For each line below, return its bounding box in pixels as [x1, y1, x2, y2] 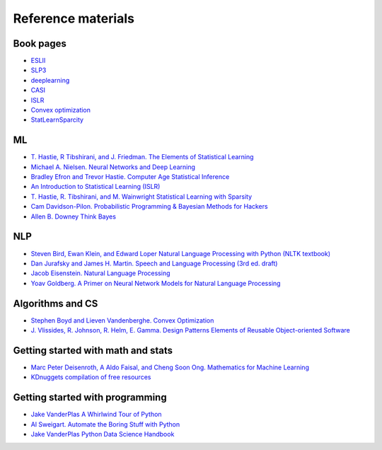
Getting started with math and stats [13, 344, 173, 357]
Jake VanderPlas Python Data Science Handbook [30, 430, 175, 439]
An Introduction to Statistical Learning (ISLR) [30, 183, 161, 191]
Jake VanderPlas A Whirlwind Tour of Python [30, 410, 162, 419]
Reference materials [13, 11, 134, 26]
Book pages [13, 37, 66, 50]
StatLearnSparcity [30, 115, 84, 124]
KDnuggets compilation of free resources [30, 373, 151, 381]
